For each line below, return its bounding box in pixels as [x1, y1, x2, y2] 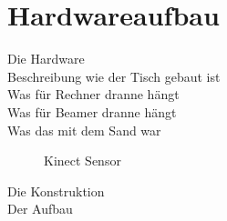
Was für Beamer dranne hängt [7, 102, 177, 121]
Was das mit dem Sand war [7, 120, 161, 139]
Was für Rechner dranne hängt [7, 85, 180, 104]
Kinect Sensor [44, 151, 121, 170]
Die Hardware [7, 49, 85, 68]
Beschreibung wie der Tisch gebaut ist [7, 66, 221, 85]
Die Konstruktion [7, 181, 105, 200]
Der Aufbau [7, 199, 73, 218]
